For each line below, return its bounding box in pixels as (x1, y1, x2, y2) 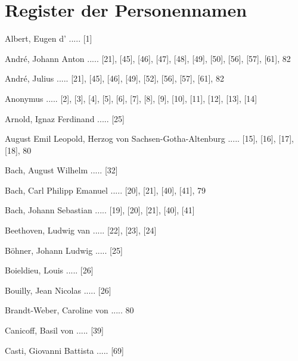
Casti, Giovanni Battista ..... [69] (5, 344, 124, 356)
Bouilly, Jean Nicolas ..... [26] (5, 284, 111, 296)
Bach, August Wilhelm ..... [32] (5, 164, 118, 176)
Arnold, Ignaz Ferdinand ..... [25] (5, 112, 125, 125)
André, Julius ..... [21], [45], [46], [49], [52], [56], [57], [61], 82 (5, 72, 224, 85)
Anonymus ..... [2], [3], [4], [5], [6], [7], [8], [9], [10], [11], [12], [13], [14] (5, 92, 257, 104)
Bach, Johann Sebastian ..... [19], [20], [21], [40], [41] (5, 204, 195, 216)
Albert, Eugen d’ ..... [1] (5, 32, 92, 45)
